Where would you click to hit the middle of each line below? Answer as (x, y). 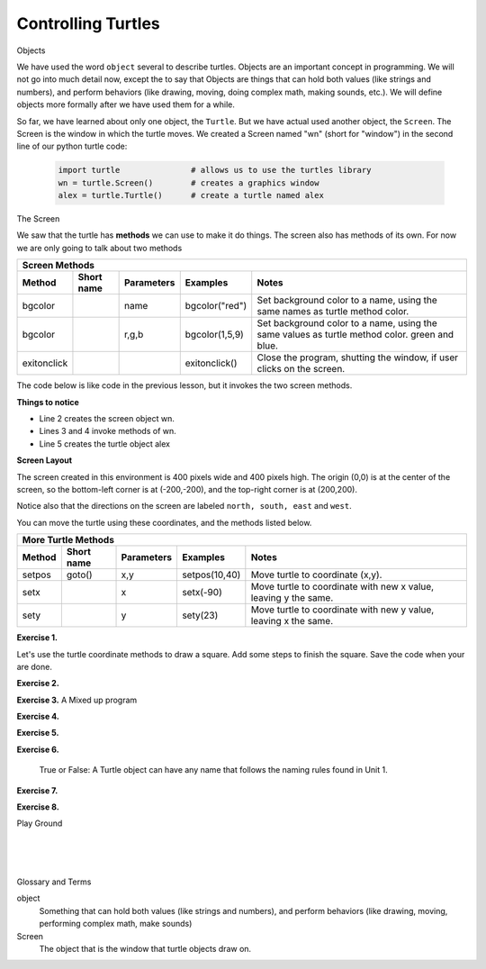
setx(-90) (202, 593)
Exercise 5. (38, 733)
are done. (35, 666)
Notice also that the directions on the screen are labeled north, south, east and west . (184, 506)
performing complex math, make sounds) (116, 924)
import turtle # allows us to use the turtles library (215, 170)
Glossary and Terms (54, 882)
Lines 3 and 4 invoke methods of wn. (108, 431)
